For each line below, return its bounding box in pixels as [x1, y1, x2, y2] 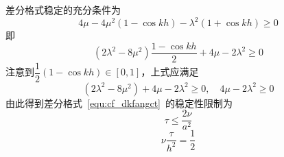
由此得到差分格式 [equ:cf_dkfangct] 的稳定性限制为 [5, 95, 233, 110]
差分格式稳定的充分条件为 [5, 3, 121, 16]
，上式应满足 [141, 64, 199, 79]
